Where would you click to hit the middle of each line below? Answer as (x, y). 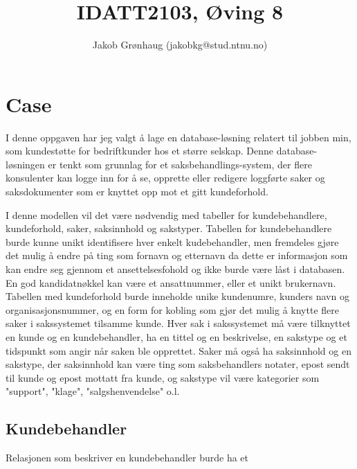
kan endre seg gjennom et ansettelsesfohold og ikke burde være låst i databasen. (175, 269)
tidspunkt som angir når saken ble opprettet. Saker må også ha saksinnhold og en (178, 350)
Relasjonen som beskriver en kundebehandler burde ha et (127, 458)
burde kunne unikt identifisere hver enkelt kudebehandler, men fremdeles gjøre (172, 241)
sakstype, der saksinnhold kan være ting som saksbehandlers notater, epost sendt (178, 364)
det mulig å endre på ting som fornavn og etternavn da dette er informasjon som (177, 255)
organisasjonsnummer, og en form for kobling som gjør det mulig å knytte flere (172, 309)
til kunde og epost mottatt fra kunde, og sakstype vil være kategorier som (163, 377)
